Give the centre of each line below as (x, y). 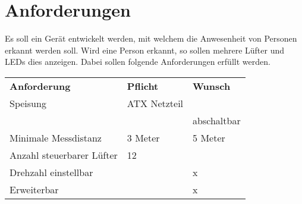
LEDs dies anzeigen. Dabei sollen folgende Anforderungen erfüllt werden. (138, 62)
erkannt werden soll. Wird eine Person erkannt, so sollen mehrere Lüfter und (145, 50)
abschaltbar (217, 120)
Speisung (28, 103)
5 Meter (209, 137)
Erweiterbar (34, 189)
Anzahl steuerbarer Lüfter (64, 155)
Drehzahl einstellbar (51, 172)
